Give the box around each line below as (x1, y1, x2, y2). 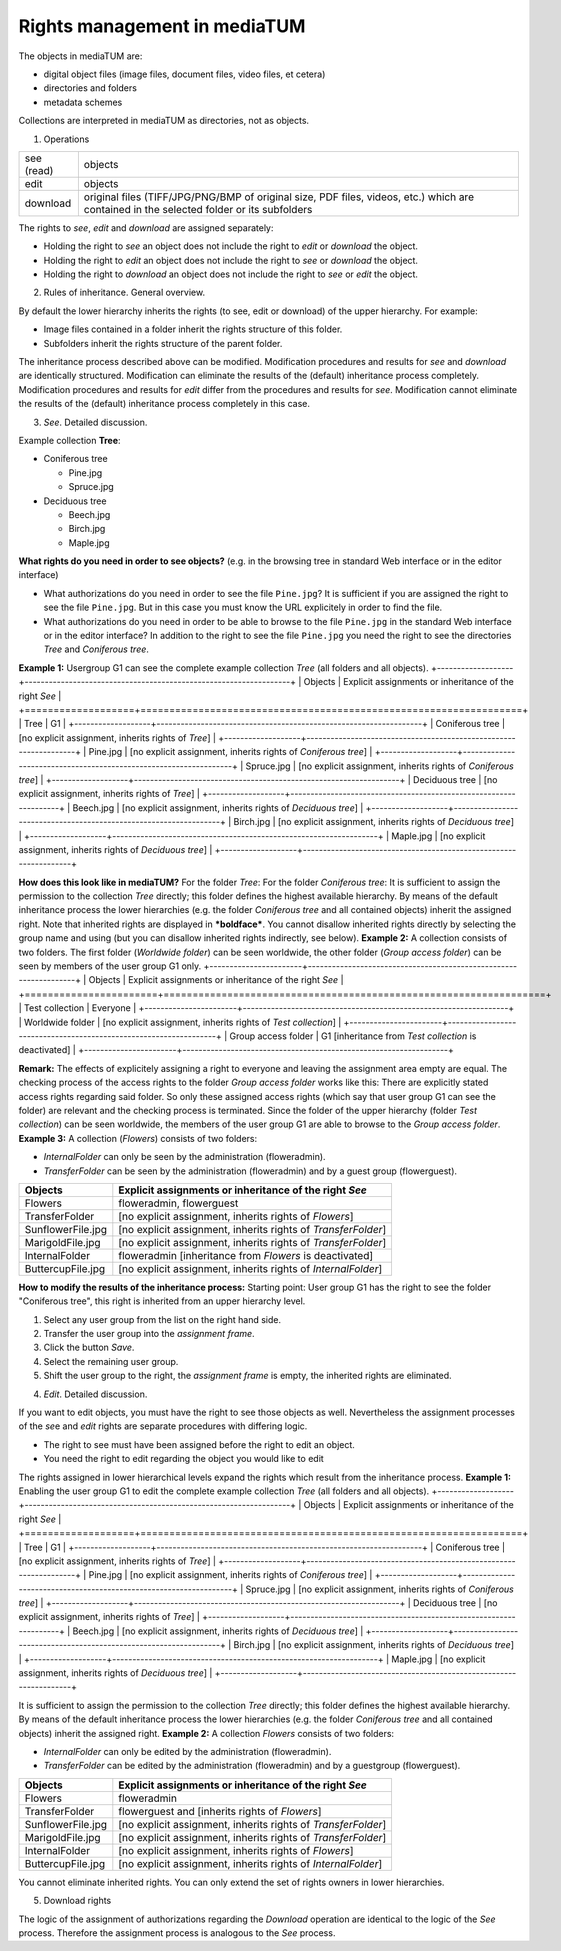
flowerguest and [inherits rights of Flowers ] (118, 1804, 322, 1818)
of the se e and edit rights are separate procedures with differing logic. (18, 1420, 308, 1432)
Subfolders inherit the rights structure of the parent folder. (43, 337, 283, 349)
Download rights (43, 1895, 112, 1907)
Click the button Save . (43, 1341, 135, 1354)
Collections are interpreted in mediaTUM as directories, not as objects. (18, 115, 310, 127)
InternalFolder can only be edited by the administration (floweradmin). (43, 1746, 332, 1757)
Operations (43, 133, 90, 145)
